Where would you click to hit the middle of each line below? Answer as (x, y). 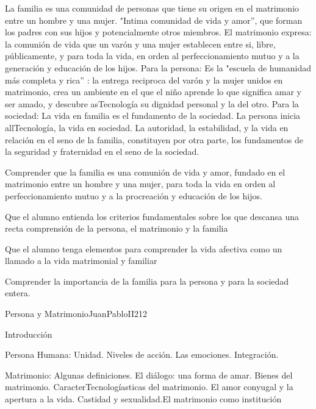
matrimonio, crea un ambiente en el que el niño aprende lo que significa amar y (153, 92)
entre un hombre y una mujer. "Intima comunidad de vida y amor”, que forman (154, 20)
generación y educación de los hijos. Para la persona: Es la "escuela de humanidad (158, 67)
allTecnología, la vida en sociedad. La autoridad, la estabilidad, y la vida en (147, 127)
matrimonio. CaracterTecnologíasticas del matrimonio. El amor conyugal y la (149, 387)
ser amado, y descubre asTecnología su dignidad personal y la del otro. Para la (152, 103)
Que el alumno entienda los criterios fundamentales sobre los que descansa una (152, 216)
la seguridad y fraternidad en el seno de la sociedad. (102, 151)
